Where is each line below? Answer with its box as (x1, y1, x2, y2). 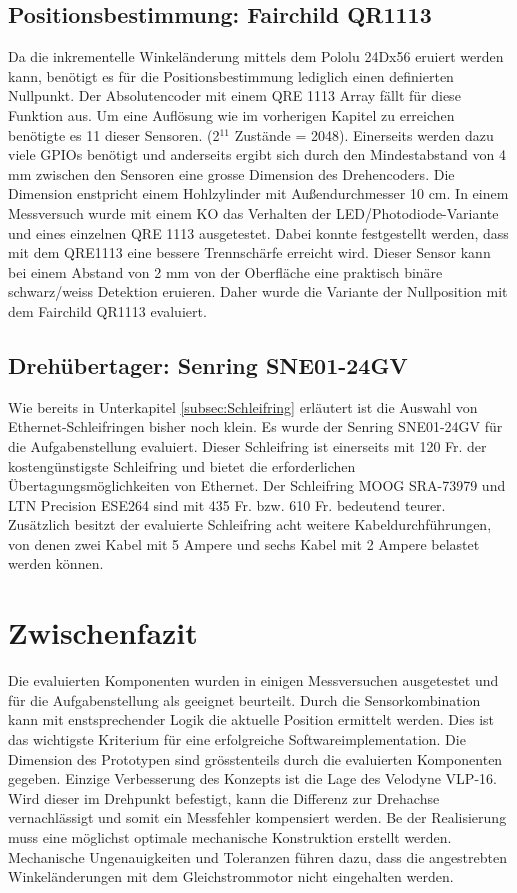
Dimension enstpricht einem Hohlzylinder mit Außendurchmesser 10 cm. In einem (8, 183, 509, 204)
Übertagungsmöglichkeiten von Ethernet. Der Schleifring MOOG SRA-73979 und (8, 475, 506, 496)
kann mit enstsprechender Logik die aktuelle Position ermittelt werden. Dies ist (8, 709, 495, 730)
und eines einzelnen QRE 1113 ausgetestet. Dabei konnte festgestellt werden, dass (8, 222, 509, 243)
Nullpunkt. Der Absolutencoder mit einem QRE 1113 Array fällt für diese (8, 85, 461, 106)
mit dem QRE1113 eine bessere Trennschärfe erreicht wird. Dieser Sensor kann (8, 242, 491, 263)
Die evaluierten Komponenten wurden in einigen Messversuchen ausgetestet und (8, 670, 499, 691)
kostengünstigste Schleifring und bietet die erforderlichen (8, 455, 356, 476)
